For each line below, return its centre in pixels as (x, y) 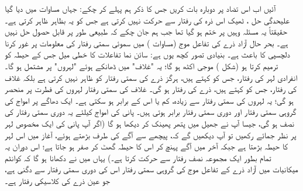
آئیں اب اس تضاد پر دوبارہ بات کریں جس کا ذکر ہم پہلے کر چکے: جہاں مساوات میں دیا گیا (140, 8)
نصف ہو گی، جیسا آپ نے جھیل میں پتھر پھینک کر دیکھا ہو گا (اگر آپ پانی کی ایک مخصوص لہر (149, 123)
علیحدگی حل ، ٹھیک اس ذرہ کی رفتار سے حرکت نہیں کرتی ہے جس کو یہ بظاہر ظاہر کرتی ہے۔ (147, 20)
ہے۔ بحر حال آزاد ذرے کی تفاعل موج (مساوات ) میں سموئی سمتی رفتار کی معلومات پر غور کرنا (147, 42)
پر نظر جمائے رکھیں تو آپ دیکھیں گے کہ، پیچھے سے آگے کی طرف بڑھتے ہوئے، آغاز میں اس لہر (151, 134)
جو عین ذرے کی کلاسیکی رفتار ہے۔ (57, 180)
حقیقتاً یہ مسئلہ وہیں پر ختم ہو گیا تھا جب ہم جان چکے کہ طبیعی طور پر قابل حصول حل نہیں (146, 31)
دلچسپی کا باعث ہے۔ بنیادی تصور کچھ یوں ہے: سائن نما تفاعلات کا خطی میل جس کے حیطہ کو (147, 54)
